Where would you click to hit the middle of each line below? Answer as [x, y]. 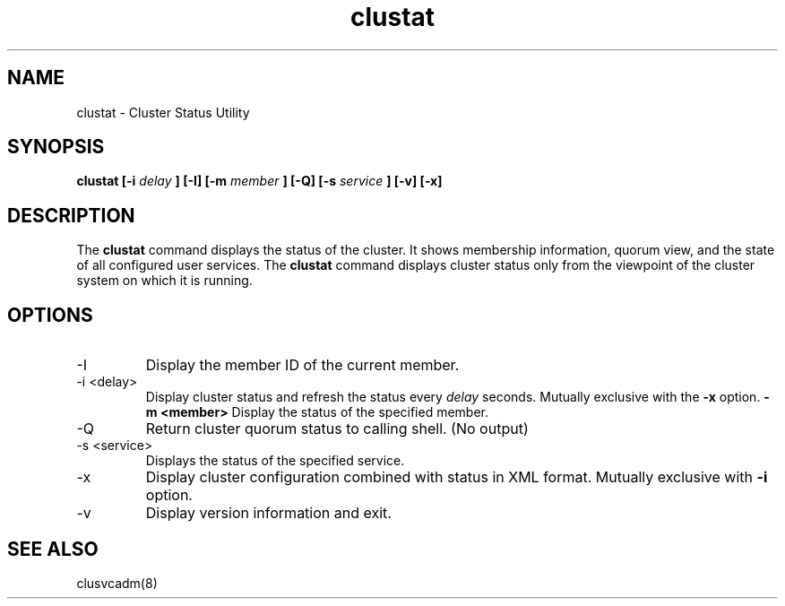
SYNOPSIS [56, 147]
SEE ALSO [53, 549]
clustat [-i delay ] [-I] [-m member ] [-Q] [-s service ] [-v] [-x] [259, 181]
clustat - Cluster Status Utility [163, 112]
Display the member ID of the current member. [302, 365]
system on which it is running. [164, 281]
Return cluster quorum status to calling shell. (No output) [337, 429]
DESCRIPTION [71, 215]
